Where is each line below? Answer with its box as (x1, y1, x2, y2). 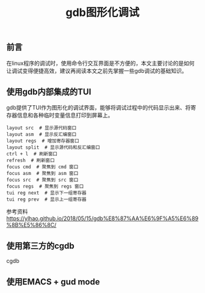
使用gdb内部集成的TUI (6, 87, 92, 97)
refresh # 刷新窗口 (6, 157, 55, 164)
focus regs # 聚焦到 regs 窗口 (6, 184, 84, 190)
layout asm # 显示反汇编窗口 (6, 132, 77, 138)
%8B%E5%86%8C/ (6, 221, 57, 229)
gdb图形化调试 (65, 6, 140, 20)
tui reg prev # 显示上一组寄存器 (6, 196, 87, 202)
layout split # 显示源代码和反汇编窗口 (6, 144, 101, 150)
